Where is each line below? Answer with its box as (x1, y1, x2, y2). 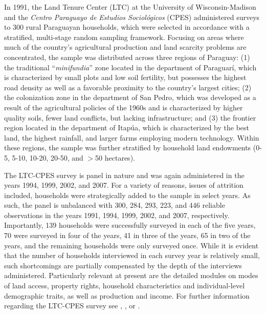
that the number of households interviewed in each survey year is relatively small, (4, 250, 260, 261)
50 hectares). (95, 152, 135, 163)
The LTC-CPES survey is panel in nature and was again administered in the (4, 169, 245, 180)
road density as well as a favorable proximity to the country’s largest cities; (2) (4, 82, 252, 92)
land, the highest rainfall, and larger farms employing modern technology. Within (4, 132, 259, 143)
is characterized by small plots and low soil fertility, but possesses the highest (4, 72, 247, 83)
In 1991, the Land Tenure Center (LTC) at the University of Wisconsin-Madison (4, 2, 256, 12)
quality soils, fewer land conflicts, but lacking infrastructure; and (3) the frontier (4, 112, 256, 123)
